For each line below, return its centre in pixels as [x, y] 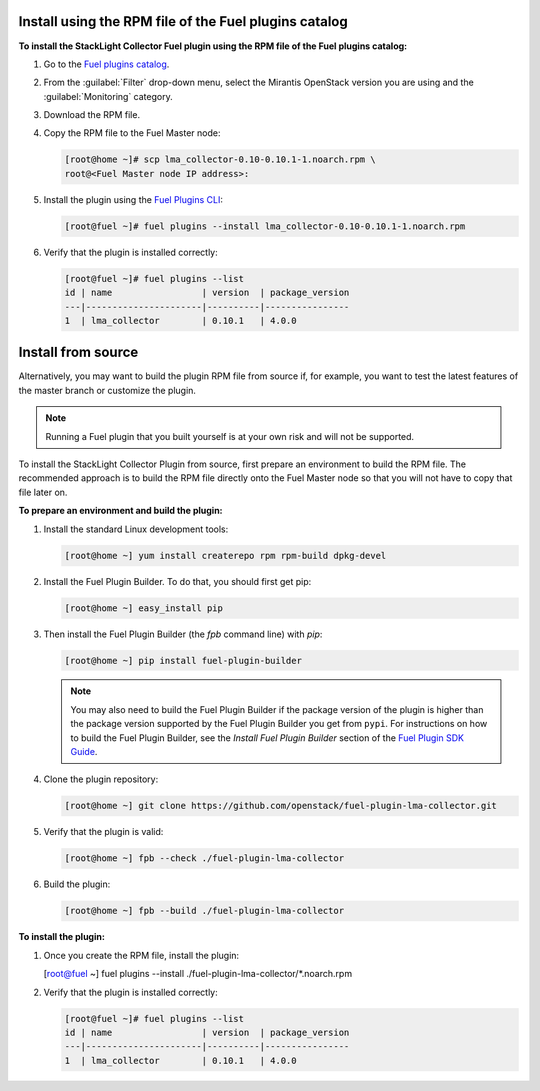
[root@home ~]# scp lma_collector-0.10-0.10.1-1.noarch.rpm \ [220, 159]
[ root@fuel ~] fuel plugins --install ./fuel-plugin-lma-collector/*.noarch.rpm [198, 974]
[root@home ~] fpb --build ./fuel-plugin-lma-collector [204, 911]
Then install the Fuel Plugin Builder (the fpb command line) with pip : [183, 634]
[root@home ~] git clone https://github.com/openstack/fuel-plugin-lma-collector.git [280, 806]
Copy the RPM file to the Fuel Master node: [132, 133]
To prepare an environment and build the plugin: [121, 511]
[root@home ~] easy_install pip [144, 608]
